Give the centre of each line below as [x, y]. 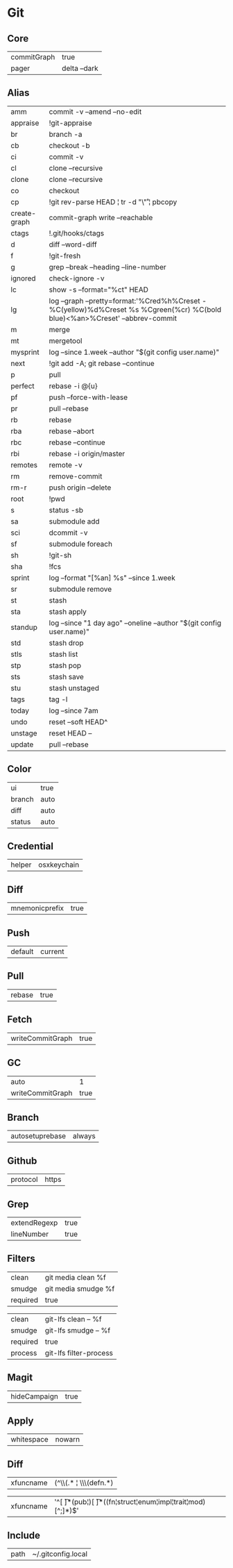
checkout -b [69, 145]
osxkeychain [59, 865]
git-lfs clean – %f [73, 1319]
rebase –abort [72, 431]
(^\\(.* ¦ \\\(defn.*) [84, 1483]
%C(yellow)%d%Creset [88, 309]
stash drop [67, 642]
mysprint [25, 352]
